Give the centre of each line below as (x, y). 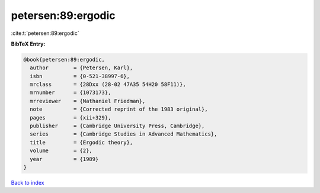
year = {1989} (64, 159)
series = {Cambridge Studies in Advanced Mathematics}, (124, 134)
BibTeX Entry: (28, 44)
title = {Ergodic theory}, (81, 142)
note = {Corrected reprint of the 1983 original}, (119, 109)
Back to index (28, 182)
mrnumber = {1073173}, (71, 93)
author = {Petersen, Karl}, (81, 68)
